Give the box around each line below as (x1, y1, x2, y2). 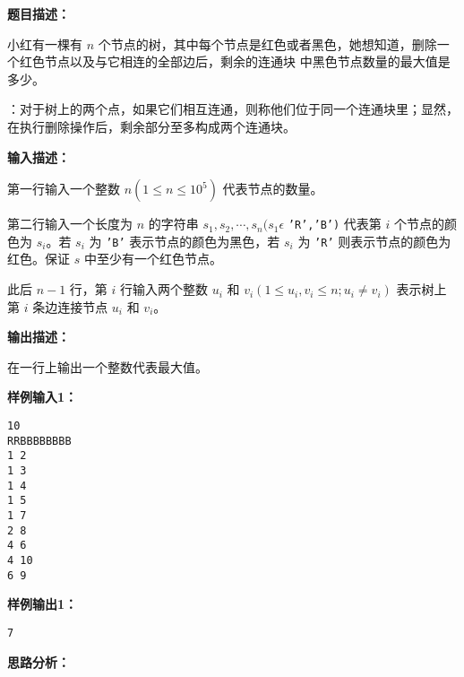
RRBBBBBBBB (7, 434, 72, 447)
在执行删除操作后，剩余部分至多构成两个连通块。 (7, 117, 296, 135)
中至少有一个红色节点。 (83, 249, 222, 268)
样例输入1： (7, 387, 78, 406)
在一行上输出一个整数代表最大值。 (7, 357, 208, 376)
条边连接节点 (32, 297, 108, 316)
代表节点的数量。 (222, 179, 323, 198)
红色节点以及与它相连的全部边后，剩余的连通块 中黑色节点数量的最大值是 (19, 52, 451, 71)
